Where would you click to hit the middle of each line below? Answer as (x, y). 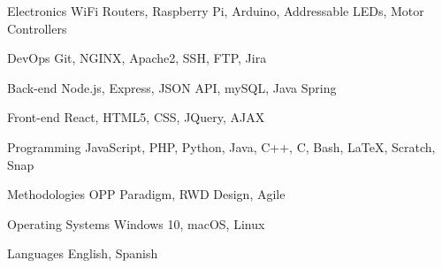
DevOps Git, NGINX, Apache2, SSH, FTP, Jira (137, 58)
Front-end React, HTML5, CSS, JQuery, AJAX (136, 117)
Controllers (37, 28)
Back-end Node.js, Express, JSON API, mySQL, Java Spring (172, 87)
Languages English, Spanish (83, 253)
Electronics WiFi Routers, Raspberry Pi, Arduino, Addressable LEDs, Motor (216, 11)
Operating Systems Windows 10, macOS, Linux (136, 223)
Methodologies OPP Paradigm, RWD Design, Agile (146, 194)
